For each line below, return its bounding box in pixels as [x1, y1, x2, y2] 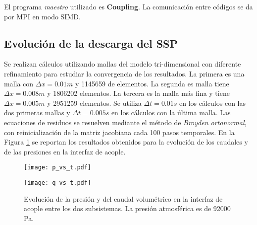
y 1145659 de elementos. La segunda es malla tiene [75, 78, 229, 88]
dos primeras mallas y [4, 107, 70, 118]
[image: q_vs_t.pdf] [24, 179, 92, 186]
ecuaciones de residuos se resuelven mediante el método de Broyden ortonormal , [4, 117, 247, 127]
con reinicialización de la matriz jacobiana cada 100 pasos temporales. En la [4, 127, 235, 137]
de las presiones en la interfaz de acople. [4, 146, 126, 156]
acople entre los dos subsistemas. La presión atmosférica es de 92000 [24, 203, 231, 214]
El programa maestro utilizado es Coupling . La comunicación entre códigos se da [4, 1, 253, 11]
